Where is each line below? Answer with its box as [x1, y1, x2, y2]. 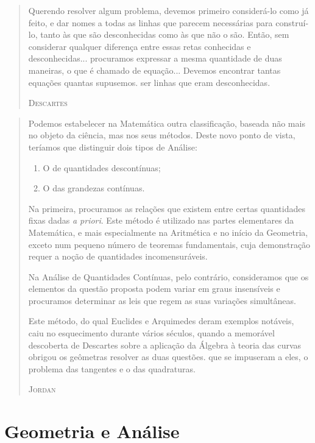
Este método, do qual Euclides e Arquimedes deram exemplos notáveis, [28, 314, 294, 327]
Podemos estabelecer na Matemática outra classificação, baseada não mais [28, 116, 305, 129]
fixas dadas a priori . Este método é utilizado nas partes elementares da [28, 214, 294, 227]
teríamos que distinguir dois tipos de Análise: [28, 140, 197, 153]
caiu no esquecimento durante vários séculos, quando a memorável [28, 327, 275, 339]
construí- [275, 16, 309, 29]
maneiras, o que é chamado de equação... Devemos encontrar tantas [28, 63, 281, 76]
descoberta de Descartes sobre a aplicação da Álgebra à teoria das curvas [28, 338, 302, 351]
